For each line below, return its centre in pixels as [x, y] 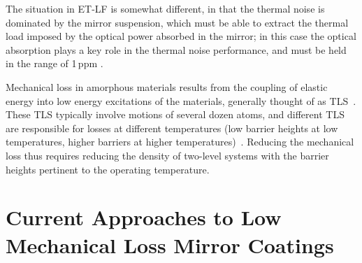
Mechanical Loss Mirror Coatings [170, 244]
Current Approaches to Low [144, 217]
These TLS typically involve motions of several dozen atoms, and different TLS [175, 114]
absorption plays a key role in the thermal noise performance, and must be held [176, 49]
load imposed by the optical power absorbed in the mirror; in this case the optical [181, 36]
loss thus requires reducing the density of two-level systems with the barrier [167, 155]
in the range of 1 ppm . [55, 63]
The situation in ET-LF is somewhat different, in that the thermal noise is [165, 8]
